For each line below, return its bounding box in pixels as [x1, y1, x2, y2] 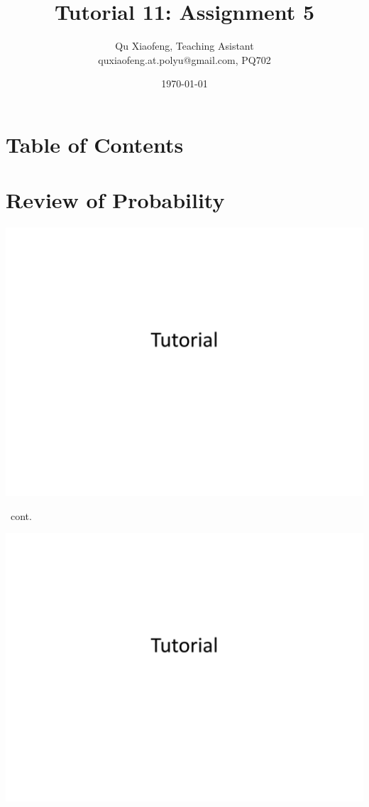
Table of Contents [6, 129, 184, 158]
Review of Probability [6, 185, 225, 215]
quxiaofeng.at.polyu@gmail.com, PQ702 [98, 52, 271, 67]
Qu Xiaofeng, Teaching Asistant [115, 38, 254, 53]
